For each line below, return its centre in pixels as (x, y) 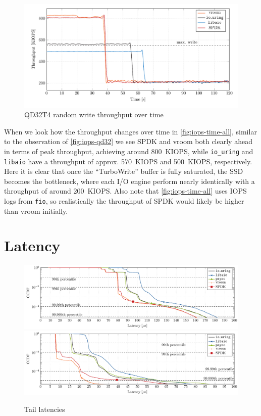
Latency (32, 245)
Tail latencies (45, 409)
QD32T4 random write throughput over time (94, 114)
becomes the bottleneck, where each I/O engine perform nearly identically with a (129, 181)
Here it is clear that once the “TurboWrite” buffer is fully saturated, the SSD (124, 171)
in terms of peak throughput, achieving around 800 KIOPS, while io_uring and (129, 151)
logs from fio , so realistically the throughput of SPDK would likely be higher (124, 201)
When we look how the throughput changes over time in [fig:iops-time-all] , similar (130, 131)
